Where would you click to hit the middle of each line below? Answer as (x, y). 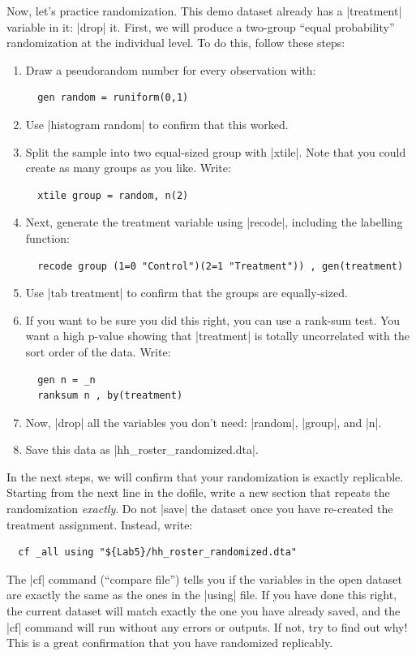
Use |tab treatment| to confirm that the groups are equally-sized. (187, 293)
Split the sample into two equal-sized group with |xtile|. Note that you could (216, 151)
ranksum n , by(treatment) (110, 396)
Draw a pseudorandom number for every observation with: (171, 69)
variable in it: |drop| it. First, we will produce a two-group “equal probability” (201, 26)
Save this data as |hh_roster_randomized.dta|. (142, 449)
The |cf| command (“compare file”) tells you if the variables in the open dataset (204, 578)
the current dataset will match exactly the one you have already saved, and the (204, 611)
